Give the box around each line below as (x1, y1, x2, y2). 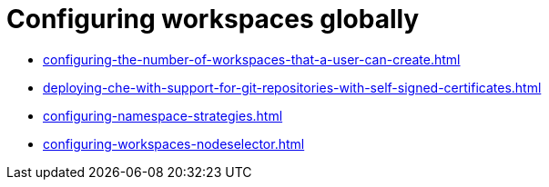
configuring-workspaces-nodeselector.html (43, 135, 305, 152)
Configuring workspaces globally (6, 4, 420, 34)
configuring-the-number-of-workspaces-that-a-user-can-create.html (43, 51, 461, 67)
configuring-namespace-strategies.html (43, 107, 283, 123)
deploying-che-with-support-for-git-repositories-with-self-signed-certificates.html (43, 79, 542, 95)
